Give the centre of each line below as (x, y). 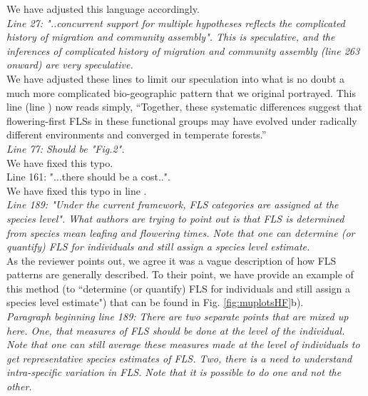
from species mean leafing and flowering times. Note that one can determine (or (181, 232)
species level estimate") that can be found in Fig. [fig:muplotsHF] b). (155, 302)
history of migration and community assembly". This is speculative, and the (171, 37)
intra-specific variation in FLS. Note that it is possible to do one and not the (174, 372)
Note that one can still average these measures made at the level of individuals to (183, 344)
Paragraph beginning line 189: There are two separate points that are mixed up (178, 316)
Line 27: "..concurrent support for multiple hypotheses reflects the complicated (176, 22)
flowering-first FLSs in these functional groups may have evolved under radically (182, 120)
